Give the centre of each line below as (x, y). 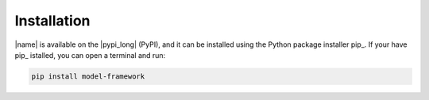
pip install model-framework (88, 76)
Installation (52, 21)
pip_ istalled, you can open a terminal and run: (90, 55)
